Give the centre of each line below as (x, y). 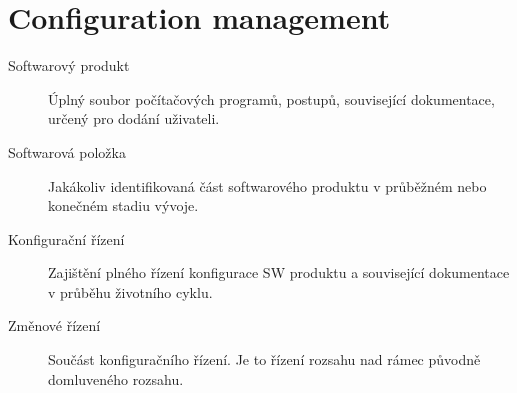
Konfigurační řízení (66, 238)
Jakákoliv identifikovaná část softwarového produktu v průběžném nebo (267, 185)
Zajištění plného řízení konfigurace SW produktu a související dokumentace (279, 272)
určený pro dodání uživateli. (134, 118)
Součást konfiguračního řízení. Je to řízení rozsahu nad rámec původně (264, 359)
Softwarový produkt (69, 65)
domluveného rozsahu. (116, 378)
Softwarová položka (67, 151)
